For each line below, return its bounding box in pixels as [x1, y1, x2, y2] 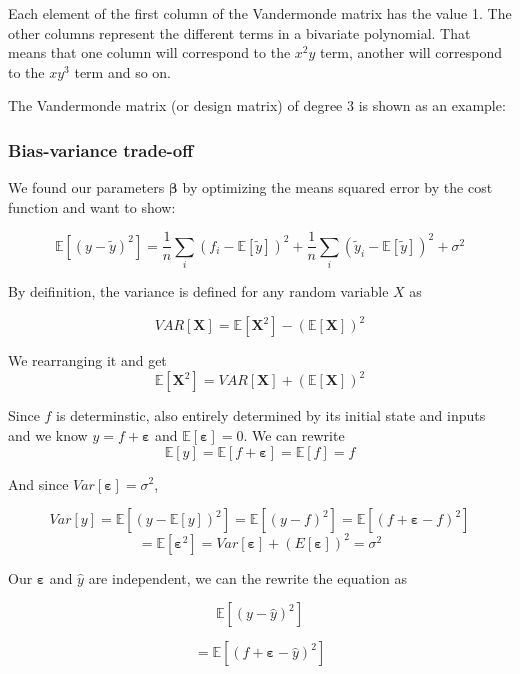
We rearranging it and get [8, 350, 167, 371]
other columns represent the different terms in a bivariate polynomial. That [8, 22, 471, 43]
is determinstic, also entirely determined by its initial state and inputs [56, 405, 486, 426]
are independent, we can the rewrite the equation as [88, 567, 407, 588]
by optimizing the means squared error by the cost [182, 177, 493, 198]
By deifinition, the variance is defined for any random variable [8, 281, 389, 302]
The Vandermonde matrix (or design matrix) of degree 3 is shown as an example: [8, 95, 506, 116]
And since [8, 473, 69, 494]
